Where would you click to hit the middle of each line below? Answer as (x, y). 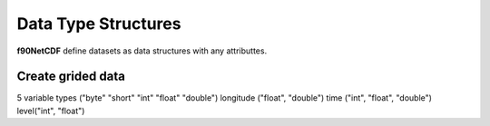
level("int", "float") (51, 111)
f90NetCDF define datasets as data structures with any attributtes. (142, 51)
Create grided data (71, 77)
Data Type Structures (99, 24)
